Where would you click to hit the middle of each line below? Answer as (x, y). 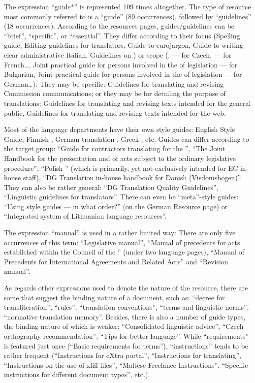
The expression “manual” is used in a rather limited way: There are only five (120, 233)
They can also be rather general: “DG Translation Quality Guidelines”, (111, 187)
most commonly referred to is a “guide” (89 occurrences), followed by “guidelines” (128, 16)
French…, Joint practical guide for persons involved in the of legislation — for (121, 64)
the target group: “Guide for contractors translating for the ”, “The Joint (115, 148)
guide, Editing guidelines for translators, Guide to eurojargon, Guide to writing (124, 45)
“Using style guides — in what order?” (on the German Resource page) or (116, 206)
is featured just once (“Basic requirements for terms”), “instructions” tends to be (126, 345)
